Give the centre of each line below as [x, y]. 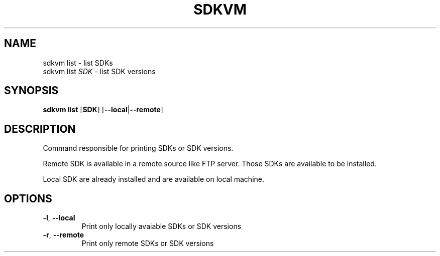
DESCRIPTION [40, 129]
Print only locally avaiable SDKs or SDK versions [161, 226]
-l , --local [59, 218]
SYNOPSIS [31, 91]
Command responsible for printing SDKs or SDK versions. [138, 148]
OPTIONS [28, 198]
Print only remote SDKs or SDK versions [148, 243]
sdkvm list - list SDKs [78, 63]
